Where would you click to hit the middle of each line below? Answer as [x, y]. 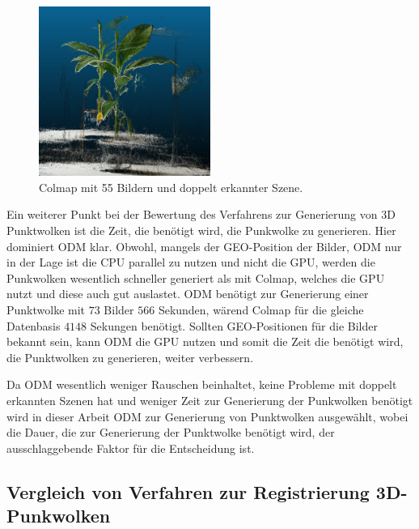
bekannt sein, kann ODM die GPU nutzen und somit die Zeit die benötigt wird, [205, 341]
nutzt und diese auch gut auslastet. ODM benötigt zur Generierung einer [188, 294]
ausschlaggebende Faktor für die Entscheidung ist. [131, 448]
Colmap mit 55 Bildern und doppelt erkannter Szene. [171, 187]
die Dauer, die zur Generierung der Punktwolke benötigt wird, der [171, 432]
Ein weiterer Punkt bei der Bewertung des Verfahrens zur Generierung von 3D [201, 214]
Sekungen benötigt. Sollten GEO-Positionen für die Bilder [234, 325]
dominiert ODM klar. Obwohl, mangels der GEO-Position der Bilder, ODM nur [204, 246]
